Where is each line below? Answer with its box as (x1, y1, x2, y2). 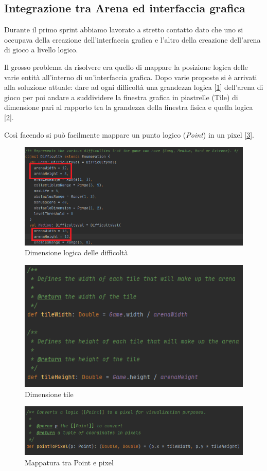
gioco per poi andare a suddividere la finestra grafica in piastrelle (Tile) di (4, 91, 238, 102)
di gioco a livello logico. (4, 44, 78, 55)
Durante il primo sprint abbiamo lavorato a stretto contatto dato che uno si (4, 24, 243, 35)
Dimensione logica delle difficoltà (25, 247, 128, 258)
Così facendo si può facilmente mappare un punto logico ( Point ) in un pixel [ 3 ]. (4, 129, 254, 140)
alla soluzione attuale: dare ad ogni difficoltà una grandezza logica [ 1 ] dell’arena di (4, 82, 263, 92)
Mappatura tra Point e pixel (25, 457, 114, 467)
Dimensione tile (25, 388, 74, 399)
